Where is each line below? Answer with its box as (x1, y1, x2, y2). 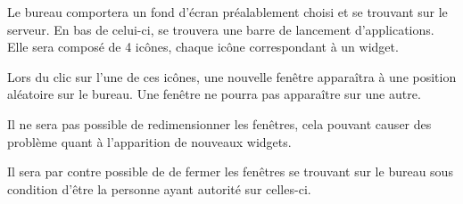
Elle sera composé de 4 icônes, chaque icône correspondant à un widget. (7, 37, 399, 56)
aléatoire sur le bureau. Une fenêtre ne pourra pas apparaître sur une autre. (7, 85, 421, 103)
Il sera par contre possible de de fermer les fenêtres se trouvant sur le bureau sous (7, 162, 453, 181)
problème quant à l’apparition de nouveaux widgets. (7, 132, 292, 151)
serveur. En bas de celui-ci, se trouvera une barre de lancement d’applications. (7, 20, 434, 38)
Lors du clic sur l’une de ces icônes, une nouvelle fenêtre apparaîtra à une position (7, 67, 457, 86)
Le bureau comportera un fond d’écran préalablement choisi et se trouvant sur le (7, 3, 448, 20)
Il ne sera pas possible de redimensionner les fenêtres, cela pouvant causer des (7, 114, 432, 133)
